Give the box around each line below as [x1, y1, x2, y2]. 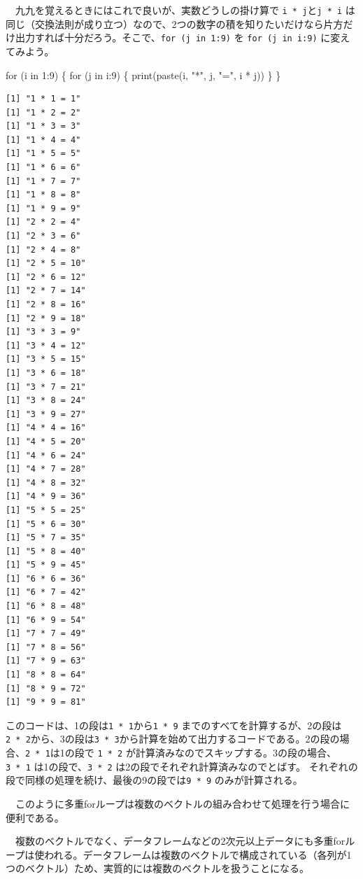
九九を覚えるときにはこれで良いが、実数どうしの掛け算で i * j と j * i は [15, 3, 355, 17]
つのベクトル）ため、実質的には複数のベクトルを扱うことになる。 [6, 861, 309, 876]
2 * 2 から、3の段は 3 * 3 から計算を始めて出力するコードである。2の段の [6, 731, 340, 746]
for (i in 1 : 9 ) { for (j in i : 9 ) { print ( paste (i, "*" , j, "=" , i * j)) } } [6, 67, 281, 82]
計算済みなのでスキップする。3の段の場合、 [135, 745, 336, 760]
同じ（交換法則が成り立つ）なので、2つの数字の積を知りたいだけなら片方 [6, 16, 343, 31]
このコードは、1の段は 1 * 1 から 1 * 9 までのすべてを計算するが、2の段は [6, 717, 342, 732]
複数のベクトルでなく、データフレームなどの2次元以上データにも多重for [15, 834, 346, 848]
